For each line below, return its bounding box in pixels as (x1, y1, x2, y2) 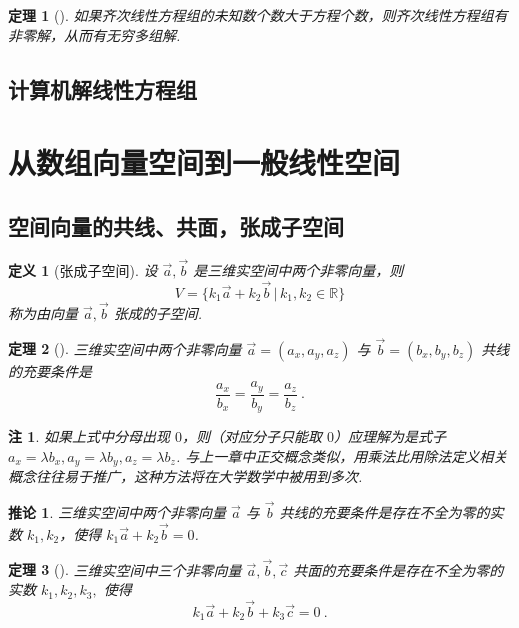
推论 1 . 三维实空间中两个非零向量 (8, 502, 226, 522)
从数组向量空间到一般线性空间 (8, 142, 401, 183)
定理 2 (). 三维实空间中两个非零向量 (8, 338, 242, 359)
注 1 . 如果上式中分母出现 (8, 426, 170, 447)
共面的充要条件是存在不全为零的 (293, 559, 504, 580)
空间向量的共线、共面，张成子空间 (8, 210, 344, 241)
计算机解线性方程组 (8, 73, 197, 104)
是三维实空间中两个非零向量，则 (193, 259, 404, 280)
